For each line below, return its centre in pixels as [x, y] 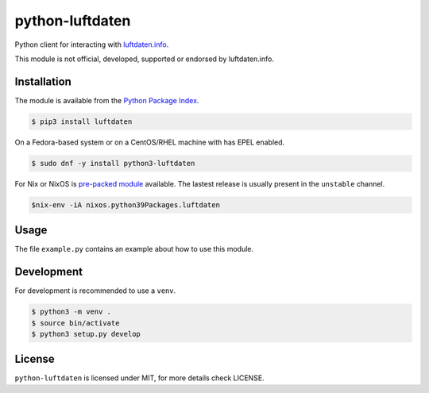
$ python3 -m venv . [71, 312]
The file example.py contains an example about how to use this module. [134, 249]
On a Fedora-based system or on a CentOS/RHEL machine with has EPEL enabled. [150, 142]
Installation [43, 81]
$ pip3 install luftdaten [82, 121]
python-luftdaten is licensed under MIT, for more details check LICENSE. [140, 378]
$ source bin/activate [75, 323]
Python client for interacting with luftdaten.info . [92, 44]
